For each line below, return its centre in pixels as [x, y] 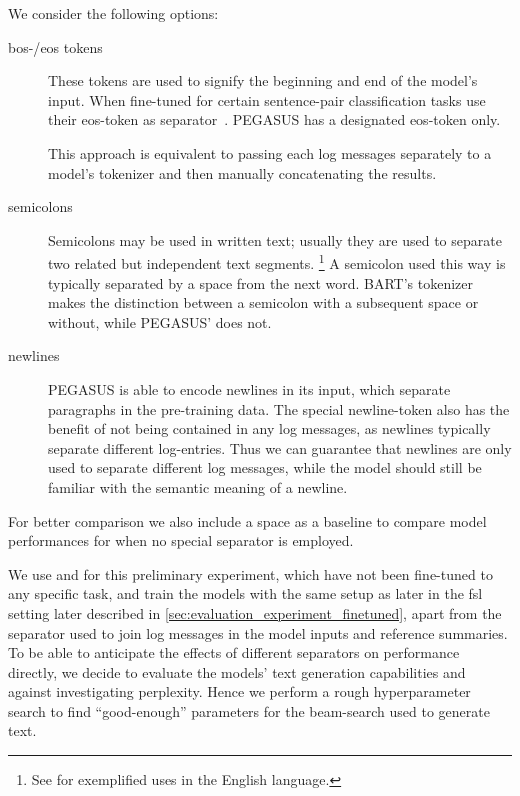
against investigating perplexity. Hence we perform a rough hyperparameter [239, 691]
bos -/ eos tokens [55, 46]
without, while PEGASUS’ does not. [160, 321]
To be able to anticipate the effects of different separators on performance [234, 652]
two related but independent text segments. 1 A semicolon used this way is [277, 261]
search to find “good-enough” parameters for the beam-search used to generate [249, 710]
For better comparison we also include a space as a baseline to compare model [247, 520]
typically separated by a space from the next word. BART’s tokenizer [261, 282]
